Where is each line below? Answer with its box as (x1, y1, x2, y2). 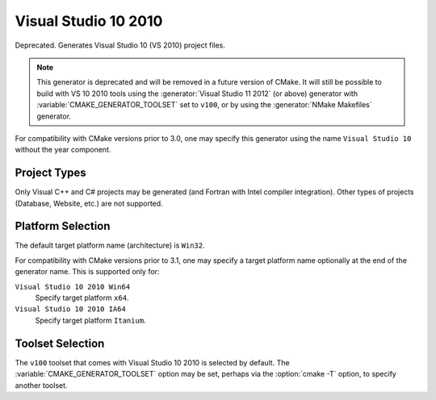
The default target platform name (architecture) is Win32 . (15, 240, 205, 250)
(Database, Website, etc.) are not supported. (15, 198, 163, 208)
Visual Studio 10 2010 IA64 (15, 305, 127, 314)
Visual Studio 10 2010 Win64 (15, 282, 131, 291)
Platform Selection (15, 219, 111, 233)
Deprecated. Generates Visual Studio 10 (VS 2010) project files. (15, 40, 226, 50)
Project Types (15, 166, 86, 180)
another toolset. (15, 380, 68, 390)
